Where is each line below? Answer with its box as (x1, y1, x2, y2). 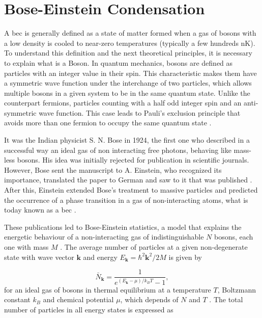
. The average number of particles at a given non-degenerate (60, 242, 248, 252)
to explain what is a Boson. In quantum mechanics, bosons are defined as (4, 57, 233, 68)
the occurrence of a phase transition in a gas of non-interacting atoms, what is (4, 194, 248, 205)
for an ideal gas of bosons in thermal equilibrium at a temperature (4, 284, 211, 295)
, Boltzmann (217, 284, 256, 295)
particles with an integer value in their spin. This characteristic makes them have (4, 67, 257, 78)
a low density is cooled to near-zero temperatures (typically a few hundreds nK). (4, 37, 255, 48)
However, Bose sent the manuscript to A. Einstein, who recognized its (4, 164, 222, 175)
